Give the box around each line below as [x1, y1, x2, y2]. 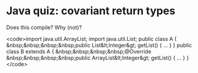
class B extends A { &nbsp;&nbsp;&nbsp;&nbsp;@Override [6, 47, 152, 55]
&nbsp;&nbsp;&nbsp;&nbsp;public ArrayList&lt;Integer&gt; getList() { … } [6, 54, 185, 61]
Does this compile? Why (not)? [6, 24, 82, 31]
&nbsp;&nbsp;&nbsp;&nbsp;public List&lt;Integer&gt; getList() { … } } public [6, 42, 192, 49]
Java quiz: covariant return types [6, 4, 176, 18]
